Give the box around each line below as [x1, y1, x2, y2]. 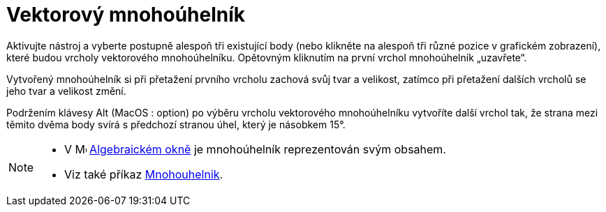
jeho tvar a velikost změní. [6, 84, 126, 97]
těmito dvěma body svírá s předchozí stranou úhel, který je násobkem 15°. [6, 118, 346, 130]
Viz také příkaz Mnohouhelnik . [64, 167, 223, 181]
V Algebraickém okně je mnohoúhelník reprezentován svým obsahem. [64, 142, 446, 156]
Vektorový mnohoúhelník [6, 3, 246, 26]
